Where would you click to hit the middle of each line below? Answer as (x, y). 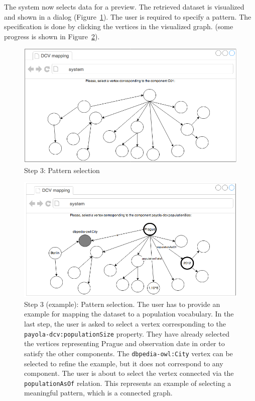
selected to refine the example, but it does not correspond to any (124, 363)
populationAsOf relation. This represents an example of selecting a (128, 383)
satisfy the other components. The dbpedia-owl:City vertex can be (129, 353)
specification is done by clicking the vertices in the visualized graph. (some (119, 26)
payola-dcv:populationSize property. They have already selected (127, 333)
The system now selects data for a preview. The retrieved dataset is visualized (124, 7)
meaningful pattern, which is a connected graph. (98, 393)
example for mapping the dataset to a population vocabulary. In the (129, 314)
